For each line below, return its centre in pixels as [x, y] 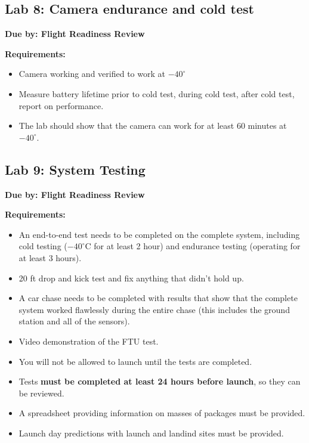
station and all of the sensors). [74, 321]
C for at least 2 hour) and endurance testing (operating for [193, 246]
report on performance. [61, 105]
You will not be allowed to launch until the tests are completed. [135, 361]
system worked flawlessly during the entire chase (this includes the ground [154, 309]
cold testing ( [43, 246]
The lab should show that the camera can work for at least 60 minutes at [153, 126]
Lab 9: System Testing [75, 169]
